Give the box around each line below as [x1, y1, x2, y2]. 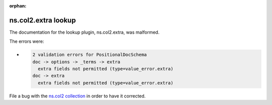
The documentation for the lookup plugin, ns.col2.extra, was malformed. [9, 29, 160, 35]
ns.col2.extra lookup [9, 16, 76, 25]
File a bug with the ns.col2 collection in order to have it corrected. [9, 93, 146, 99]
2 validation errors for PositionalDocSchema [32, 52, 147, 58]
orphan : [9, 3, 27, 9]
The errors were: [9, 38, 44, 45]
